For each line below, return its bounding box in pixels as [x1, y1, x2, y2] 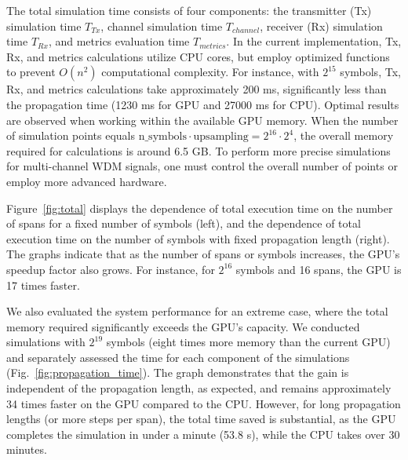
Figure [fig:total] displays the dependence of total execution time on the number [6, 199, 393, 216]
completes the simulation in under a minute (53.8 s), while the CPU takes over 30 [6, 425, 400, 442]
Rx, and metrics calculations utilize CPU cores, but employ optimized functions [6, 48, 390, 64]
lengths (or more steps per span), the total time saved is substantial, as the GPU [6, 411, 396, 427]
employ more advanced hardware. [6, 173, 167, 189]
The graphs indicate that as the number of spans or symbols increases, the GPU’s [6, 246, 400, 262]
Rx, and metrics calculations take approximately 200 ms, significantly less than [6, 81, 387, 97]
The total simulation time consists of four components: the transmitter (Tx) [6, 2, 372, 18]
